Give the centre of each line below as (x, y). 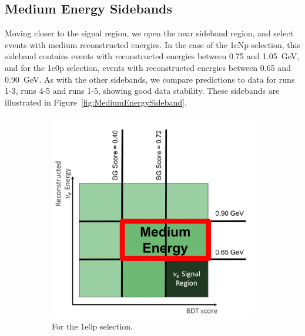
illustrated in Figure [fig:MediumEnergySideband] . (96, 102)
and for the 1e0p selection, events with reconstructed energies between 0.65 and (148, 67)
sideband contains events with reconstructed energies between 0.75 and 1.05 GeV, (152, 56)
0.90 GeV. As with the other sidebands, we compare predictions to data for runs (150, 79)
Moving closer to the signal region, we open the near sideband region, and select (149, 33)
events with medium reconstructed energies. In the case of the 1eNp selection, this (152, 44)
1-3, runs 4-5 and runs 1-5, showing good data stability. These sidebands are (142, 91)
